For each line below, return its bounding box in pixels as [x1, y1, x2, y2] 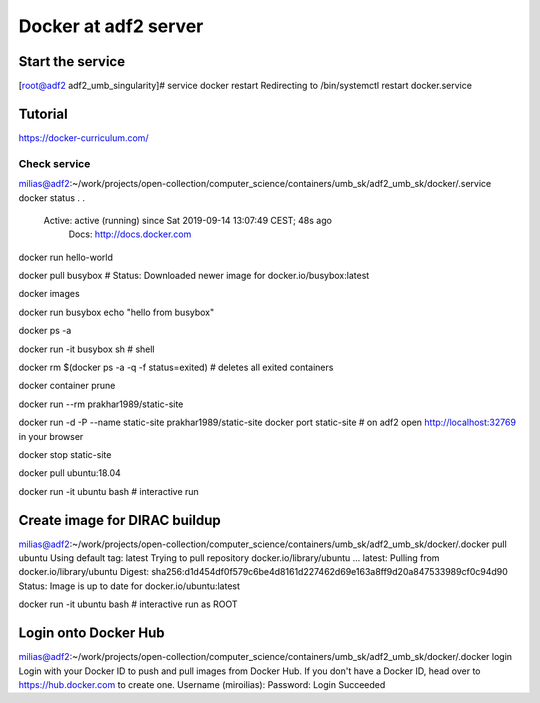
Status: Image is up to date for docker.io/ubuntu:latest [18, 580, 240, 592]
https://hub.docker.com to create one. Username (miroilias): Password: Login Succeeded [18, 678, 386, 690]
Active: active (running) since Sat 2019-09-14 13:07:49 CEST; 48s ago [43, 214, 332, 226]
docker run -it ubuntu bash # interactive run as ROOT [18, 598, 239, 610]
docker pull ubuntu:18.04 [18, 467, 122, 479]
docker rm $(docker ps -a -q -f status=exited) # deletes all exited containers [18, 361, 334, 374]
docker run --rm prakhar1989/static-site [18, 398, 184, 410]
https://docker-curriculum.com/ [18, 131, 149, 144]
